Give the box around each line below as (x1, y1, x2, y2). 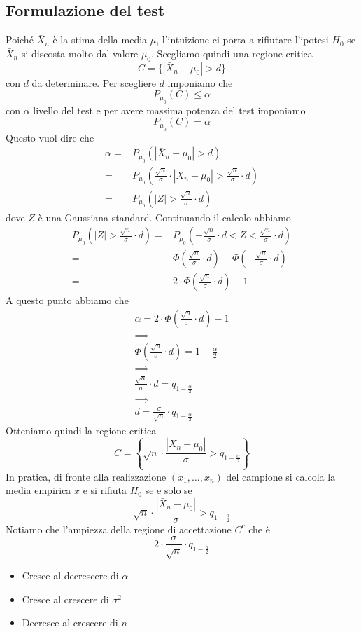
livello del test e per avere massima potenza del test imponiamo (33, 102, 306, 117)
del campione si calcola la (226, 469, 336, 483)
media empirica (6, 483, 71, 497)
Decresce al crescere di (22, 615, 118, 630)
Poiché (6, 32, 34, 47)
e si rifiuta (83, 483, 127, 497)
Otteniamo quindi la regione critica (6, 423, 157, 437)
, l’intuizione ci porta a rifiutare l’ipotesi (156, 32, 329, 47)
